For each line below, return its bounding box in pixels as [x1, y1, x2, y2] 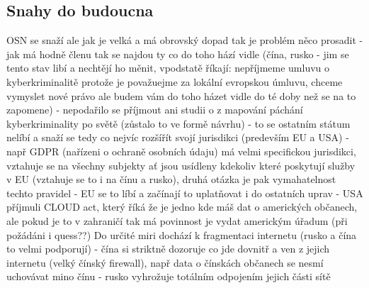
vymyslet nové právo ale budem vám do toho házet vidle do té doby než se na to [6, 88, 356, 103]
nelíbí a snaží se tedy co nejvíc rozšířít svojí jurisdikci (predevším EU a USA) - [6, 130, 349, 145]
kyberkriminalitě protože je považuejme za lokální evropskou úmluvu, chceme [6, 74, 343, 89]
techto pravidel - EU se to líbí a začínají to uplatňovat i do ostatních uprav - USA [6, 185, 363, 200]
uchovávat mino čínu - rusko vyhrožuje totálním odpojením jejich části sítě [6, 269, 331, 284]
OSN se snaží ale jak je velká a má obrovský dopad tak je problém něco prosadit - [6, 33, 363, 48]
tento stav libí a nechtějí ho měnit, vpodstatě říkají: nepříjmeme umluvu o [6, 60, 330, 75]
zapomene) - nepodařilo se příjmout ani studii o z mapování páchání [6, 102, 303, 117]
